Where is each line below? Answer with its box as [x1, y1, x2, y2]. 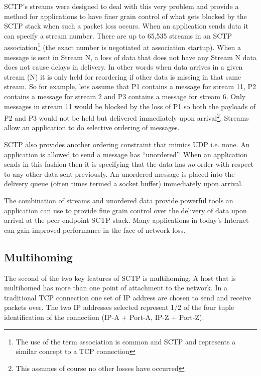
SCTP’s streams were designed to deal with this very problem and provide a [4, 1, 239, 11]
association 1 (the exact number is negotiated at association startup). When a [4, 41, 241, 53]
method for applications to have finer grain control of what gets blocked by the [4, 11, 247, 21]
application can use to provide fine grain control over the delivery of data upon [4, 205, 247, 215]
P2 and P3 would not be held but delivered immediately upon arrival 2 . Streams [4, 111, 249, 123]
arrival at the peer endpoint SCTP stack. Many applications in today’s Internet [4, 215, 249, 225]
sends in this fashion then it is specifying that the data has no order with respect [4, 159, 253, 169]
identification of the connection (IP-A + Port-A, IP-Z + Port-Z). [4, 311, 204, 322]
